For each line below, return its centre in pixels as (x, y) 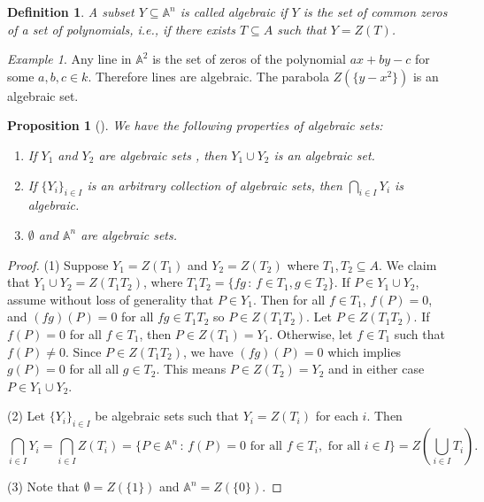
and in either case (376, 369)
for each (337, 416)
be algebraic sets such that (167, 416)
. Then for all (289, 299)
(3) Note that (44, 487)
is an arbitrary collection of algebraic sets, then (215, 185)
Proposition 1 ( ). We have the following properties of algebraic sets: (195, 125)
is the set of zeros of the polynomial (249, 59)
